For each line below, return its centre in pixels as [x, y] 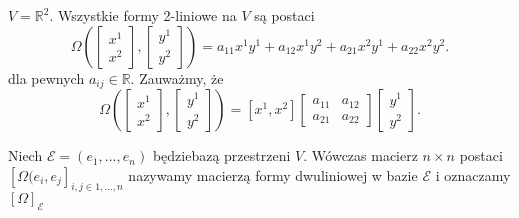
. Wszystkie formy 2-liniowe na [143, 15]
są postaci [284, 15]
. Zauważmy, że [177, 77]
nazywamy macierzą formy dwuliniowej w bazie [273, 174]
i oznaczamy [473, 174]
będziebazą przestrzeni [221, 155]
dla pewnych [46, 77]
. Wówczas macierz [360, 155]
